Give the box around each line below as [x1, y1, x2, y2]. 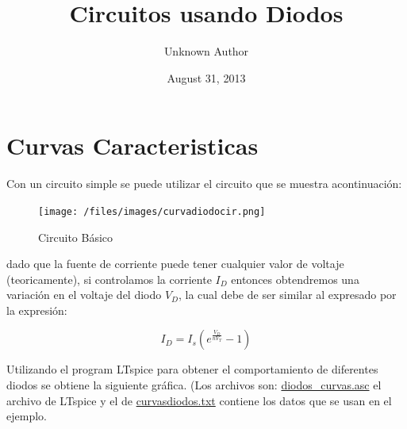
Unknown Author [163, 43, 249, 59]
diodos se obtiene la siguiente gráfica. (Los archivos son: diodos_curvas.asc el [6, 377, 382, 393]
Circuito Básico [38, 228, 113, 245]
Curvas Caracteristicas [6, 129, 259, 162]
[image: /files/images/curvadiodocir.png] [38, 205, 266, 217]
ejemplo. [6, 408, 47, 424]
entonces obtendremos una [231, 270, 359, 287]
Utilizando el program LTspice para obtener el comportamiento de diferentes [6, 361, 378, 377]
